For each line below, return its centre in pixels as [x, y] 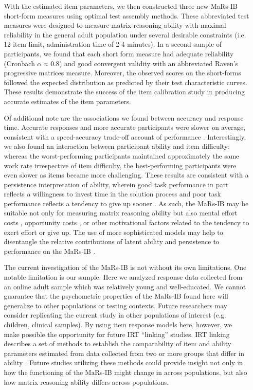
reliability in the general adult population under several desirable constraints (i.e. [125, 34]
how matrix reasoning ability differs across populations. [86, 381]
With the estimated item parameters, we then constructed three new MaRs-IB [121, 6]
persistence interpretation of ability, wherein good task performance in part [116, 184]
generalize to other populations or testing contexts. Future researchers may [116, 305]
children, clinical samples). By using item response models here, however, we [118, 324]
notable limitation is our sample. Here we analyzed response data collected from [123, 277]
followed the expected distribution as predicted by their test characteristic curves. [126, 82]
